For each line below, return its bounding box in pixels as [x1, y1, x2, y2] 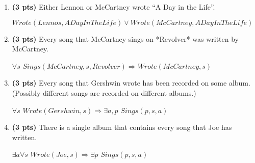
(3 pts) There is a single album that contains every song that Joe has [12, 122, 232, 132]
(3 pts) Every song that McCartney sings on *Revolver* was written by [12, 33, 239, 44]
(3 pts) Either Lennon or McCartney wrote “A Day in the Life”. [12, 2, 215, 12]
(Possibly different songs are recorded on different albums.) [12, 87, 196, 98]
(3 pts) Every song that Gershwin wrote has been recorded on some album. [12, 77, 250, 88]
